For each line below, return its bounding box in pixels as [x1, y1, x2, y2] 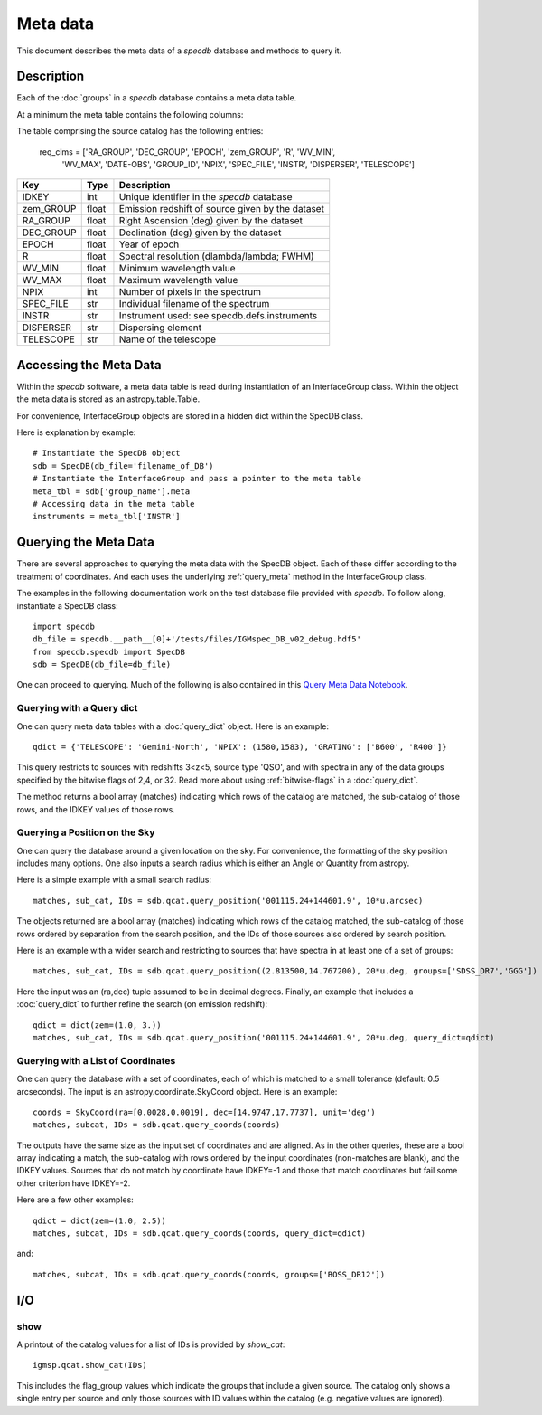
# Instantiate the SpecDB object [33, 448, 181, 459]
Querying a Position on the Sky [16, 826, 155, 839]
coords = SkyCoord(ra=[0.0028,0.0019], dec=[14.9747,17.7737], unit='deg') [33, 1106, 376, 1117]
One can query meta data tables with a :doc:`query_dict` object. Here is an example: [16, 720, 330, 732]
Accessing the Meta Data [16, 357, 162, 373]
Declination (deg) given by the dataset [118, 226, 282, 239]
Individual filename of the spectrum [118, 298, 270, 310]
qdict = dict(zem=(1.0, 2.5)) [33, 1215, 167, 1226]
